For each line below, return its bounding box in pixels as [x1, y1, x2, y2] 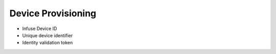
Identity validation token [22, 40, 73, 46]
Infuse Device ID [22, 25, 57, 32]
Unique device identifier [22, 32, 73, 38]
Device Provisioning [9, 8, 97, 19]
